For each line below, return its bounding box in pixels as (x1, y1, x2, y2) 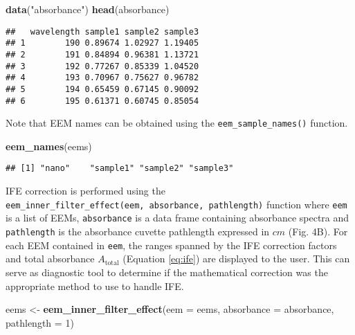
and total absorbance (6, 251, 95, 266)
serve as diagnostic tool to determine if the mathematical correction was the (6, 264, 328, 279)
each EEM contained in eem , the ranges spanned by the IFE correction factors (6, 237, 337, 252)
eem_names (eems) (6, 138, 92, 153)
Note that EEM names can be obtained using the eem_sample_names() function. (6, 116, 348, 130)
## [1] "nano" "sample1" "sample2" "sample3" (6, 163, 234, 174)
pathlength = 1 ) (6, 315, 74, 329)
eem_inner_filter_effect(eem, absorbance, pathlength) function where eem (6, 197, 347, 211)
